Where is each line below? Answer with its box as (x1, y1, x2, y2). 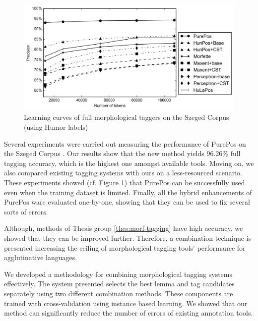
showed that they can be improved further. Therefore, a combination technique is (4, 233, 252, 243)
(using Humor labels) (24, 122, 88, 132)
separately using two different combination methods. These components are (4, 288, 233, 298)
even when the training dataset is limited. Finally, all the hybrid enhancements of (4, 187, 252, 197)
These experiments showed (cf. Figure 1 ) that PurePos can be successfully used (4, 177, 245, 188)
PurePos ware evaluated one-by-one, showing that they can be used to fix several (4, 197, 250, 207)
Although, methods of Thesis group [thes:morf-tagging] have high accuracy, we (4, 223, 243, 233)
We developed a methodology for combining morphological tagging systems (4, 268, 232, 279)
